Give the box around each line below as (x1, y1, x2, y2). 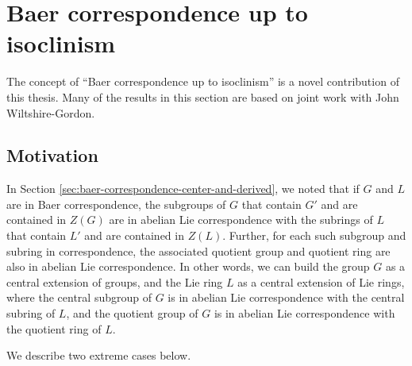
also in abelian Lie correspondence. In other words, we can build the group (6, 258, 370, 275)
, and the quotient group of (66, 305, 198, 322)
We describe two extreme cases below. (6, 347, 191, 364)
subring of (6, 305, 56, 322)
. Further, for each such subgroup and (222, 227, 406, 244)
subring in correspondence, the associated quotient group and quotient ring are (6, 242, 391, 259)
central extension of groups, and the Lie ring (6, 273, 223, 290)
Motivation (6, 143, 98, 168)
